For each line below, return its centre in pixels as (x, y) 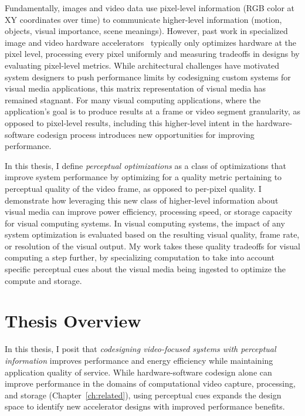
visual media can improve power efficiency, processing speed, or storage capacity (149, 212)
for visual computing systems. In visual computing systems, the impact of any (145, 223)
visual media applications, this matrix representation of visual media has (135, 88)
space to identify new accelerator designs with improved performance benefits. (145, 406)
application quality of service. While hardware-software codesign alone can (138, 372)
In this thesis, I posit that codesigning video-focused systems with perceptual (140, 349)
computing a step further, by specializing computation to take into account (140, 257)
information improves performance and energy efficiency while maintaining (139, 360)
